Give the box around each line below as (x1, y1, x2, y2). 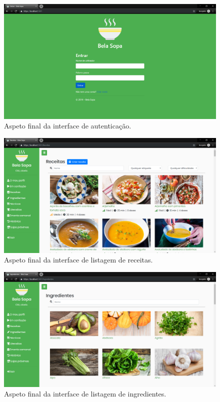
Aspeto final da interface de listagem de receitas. (4, 254, 153, 265)
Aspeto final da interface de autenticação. (4, 120, 131, 131)
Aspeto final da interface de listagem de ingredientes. (4, 388, 166, 399)
